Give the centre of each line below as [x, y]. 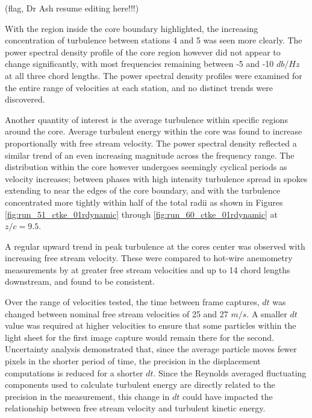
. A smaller [267, 313]
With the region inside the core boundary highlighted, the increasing [132, 28]
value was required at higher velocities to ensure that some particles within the [151, 325]
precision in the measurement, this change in [87, 396]
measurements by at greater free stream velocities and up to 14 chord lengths [148, 269]
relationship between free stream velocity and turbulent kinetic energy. [135, 408]
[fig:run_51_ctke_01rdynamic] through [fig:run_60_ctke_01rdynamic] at [141, 214]
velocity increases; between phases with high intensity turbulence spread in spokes [156, 178]
